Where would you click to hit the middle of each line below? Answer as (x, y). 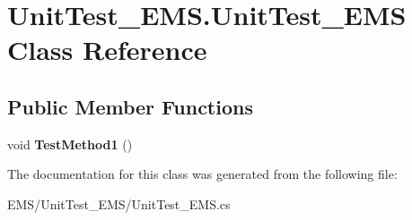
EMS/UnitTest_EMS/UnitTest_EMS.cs (119, 203)
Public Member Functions (130, 106)
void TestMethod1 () (70, 144)
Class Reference (107, 50)
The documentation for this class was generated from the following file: (202, 174)
